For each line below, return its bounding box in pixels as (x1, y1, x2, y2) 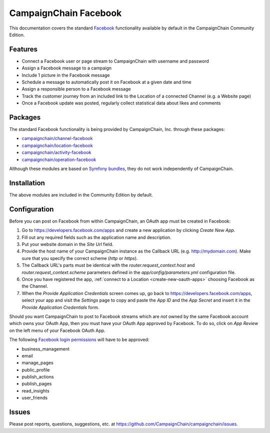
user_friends (21, 395, 47, 401)
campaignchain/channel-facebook (21, 135, 93, 141)
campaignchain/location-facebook (21, 142, 93, 148)
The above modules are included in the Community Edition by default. (9, 191, 153, 197)
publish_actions (21, 374, 54, 380)
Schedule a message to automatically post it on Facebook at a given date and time (21, 79, 192, 85)
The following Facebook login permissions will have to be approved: (9, 336, 149, 342)
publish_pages (21, 380, 52, 387)
